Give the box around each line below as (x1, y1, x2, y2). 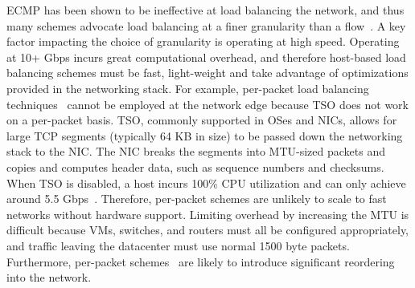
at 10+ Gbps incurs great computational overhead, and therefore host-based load (6, 48, 406, 65)
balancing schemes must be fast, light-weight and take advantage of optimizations (6, 64, 409, 81)
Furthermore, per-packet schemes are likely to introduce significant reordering (6, 253, 395, 270)
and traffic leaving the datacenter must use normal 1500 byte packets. (6, 237, 350, 254)
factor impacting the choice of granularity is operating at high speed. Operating (6, 33, 400, 50)
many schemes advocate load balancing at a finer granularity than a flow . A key (6, 17, 406, 34)
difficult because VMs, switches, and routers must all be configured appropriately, (6, 221, 409, 238)
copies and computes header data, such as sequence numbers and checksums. (6, 158, 384, 175)
